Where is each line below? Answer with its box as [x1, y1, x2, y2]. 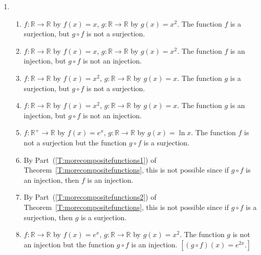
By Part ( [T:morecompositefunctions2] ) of [24, 192, 157, 202]
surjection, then [24, 211, 73, 222]
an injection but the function [24, 239, 115, 249]
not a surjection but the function [24, 137, 127, 147]
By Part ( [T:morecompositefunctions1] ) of [24, 154, 157, 165]
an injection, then [24, 174, 79, 185]
